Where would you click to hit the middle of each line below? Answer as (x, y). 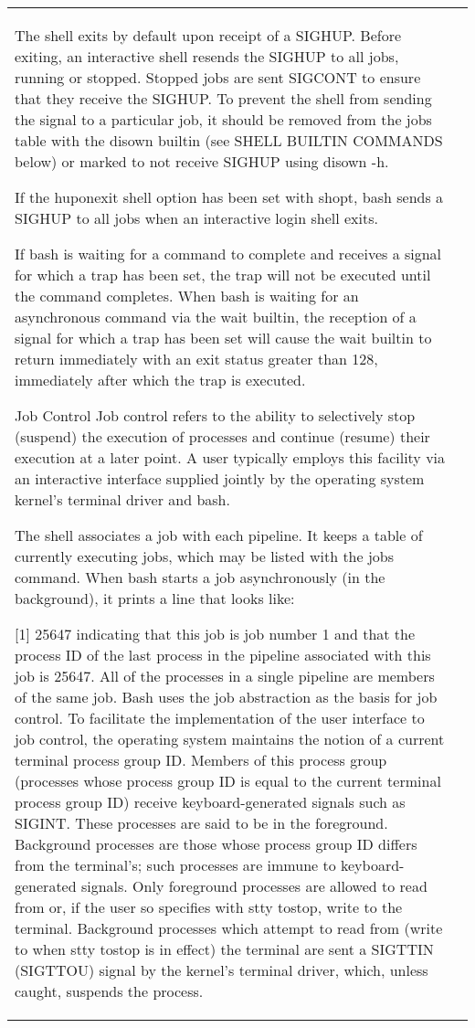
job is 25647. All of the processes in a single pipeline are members (225, 676)
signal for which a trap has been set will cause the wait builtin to (223, 338)
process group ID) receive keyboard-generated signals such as (210, 802)
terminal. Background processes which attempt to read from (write (229, 928)
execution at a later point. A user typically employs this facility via (230, 457)
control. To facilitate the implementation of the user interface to (220, 718)
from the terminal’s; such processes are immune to (175, 865)
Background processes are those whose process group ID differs (216, 844)
